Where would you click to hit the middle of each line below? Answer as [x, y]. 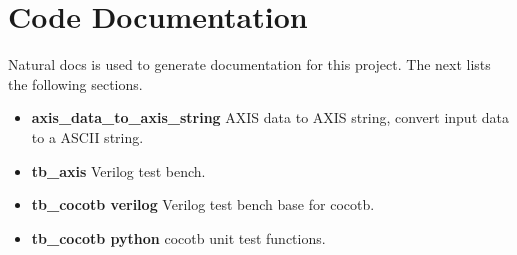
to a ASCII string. [87, 136]
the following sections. [75, 83]
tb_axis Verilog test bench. [118, 170]
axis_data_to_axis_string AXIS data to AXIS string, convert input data [270, 117]
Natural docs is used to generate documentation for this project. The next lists [249, 64]
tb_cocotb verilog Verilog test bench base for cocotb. [203, 204]
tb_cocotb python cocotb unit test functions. [178, 237]
